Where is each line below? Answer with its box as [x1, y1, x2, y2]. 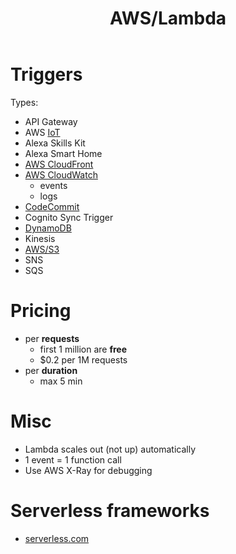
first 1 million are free [39, 343, 128, 355]
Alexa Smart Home [24, 147, 103, 159]
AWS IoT [24, 126, 61, 138]
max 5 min [39, 375, 83, 387]
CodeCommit [24, 200, 80, 212]
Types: [10, 96, 39, 108]
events [39, 179, 68, 191]
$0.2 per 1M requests [39, 353, 128, 366]
